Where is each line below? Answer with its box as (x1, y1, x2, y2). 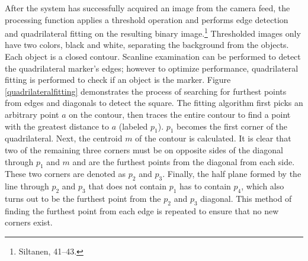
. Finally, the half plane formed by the (162, 167, 301, 180)
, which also (241, 180, 284, 192)
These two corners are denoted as (5, 167, 126, 180)
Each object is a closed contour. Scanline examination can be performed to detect (5, 50, 301, 63)
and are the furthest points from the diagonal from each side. (72, 155, 295, 167)
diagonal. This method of (200, 192, 292, 204)
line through (5, 180, 49, 192)
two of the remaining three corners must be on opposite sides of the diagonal (5, 143, 283, 156)
